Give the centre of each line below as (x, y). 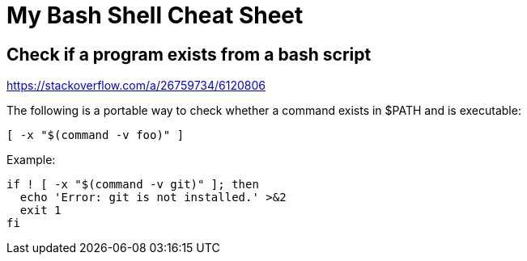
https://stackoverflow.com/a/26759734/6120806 (136, 86)
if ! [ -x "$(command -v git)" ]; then (133, 185)
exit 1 (40, 210)
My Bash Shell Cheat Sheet (155, 15)
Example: (31, 160)
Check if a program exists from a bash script (189, 54)
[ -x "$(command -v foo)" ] (96, 135)
